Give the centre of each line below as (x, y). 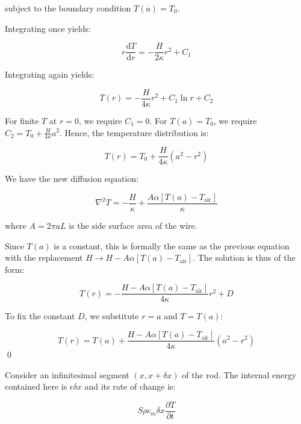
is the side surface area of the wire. (133, 226)
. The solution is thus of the (244, 257)
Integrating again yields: (50, 74)
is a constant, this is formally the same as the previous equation (172, 245)
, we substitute (112, 316)
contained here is (36, 386)
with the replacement (44, 257)
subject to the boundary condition (68, 8)
